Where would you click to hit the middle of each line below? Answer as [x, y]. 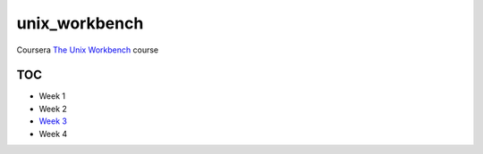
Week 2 [53, 109]
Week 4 [53, 134]
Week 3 [53, 121]
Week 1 [52, 96]
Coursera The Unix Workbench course [88, 50]
